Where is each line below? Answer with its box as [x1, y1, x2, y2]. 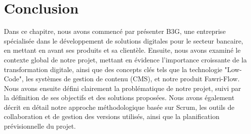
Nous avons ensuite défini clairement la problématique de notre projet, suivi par [4, 83, 241, 93]
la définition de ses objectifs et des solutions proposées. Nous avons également [4, 92, 235, 103]
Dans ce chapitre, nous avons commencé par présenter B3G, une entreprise [4, 26, 226, 36]
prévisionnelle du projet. [4, 121, 76, 131]
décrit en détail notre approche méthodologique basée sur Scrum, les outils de [4, 102, 235, 112]
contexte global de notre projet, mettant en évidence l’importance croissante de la [4, 54, 247, 64]
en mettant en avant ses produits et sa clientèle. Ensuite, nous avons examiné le [4, 45, 241, 55]
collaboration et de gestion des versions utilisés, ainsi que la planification [4, 111, 220, 121]
